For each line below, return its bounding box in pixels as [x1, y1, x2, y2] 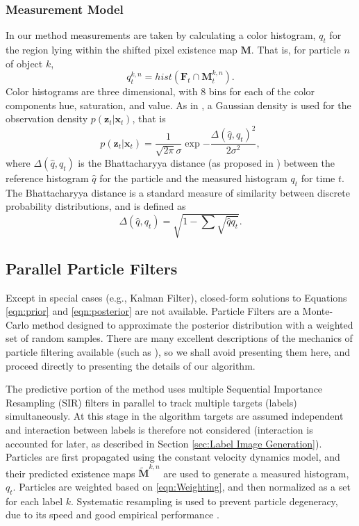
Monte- [302, 304, 333, 318]
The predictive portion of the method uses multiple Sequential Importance [6, 381, 323, 396]
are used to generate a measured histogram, [163, 466, 349, 480]
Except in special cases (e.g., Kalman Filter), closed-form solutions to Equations [6, 290, 347, 304]
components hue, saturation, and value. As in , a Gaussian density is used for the [6, 97, 351, 112]
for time [301, 170, 335, 185]
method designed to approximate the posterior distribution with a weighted [32, 317, 353, 331]
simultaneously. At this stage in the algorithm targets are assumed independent [6, 409, 344, 423]
